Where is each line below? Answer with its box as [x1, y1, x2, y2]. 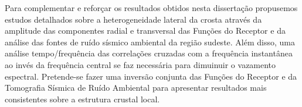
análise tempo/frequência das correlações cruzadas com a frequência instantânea [5, 47, 293, 59]
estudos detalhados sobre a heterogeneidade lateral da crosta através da [5, 13, 262, 25]
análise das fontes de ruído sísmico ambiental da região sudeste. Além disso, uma [5, 35, 295, 48]
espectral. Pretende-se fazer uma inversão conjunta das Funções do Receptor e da [5, 70, 297, 82]
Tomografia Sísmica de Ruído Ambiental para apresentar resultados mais [5, 81, 267, 94]
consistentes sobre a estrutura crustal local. [5, 92, 160, 105]
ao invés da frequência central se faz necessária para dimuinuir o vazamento [5, 58, 276, 70]
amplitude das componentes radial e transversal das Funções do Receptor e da [5, 24, 286, 37]
